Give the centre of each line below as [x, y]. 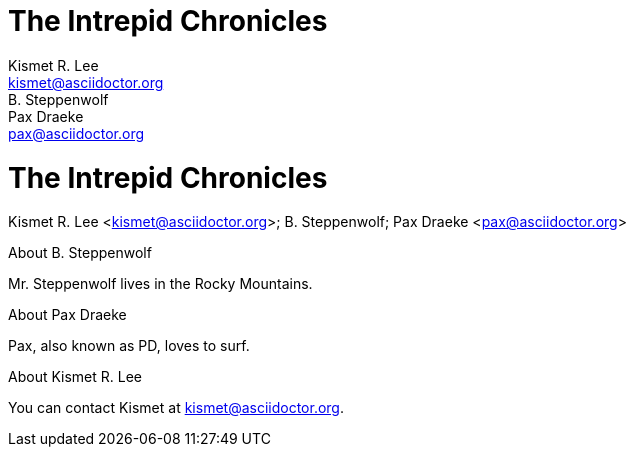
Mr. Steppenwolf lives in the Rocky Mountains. [160, 284]
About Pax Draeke [67, 315]
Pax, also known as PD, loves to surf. [129, 346]
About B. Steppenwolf [80, 253]
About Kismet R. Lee [75, 377]
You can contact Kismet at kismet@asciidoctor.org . [176, 408]
